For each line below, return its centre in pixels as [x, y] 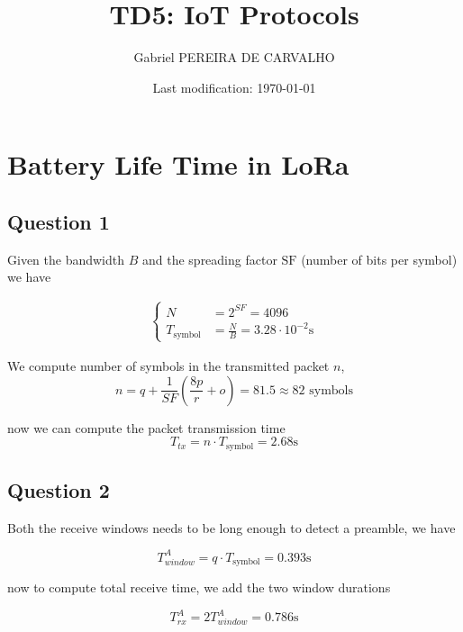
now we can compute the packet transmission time [146, 427]
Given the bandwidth [66, 259]
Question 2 [59, 489]
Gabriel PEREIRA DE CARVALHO [234, 57]
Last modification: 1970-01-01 [234, 87]
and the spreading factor [209, 259]
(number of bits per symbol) [379, 259]
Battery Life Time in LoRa [178, 164]
